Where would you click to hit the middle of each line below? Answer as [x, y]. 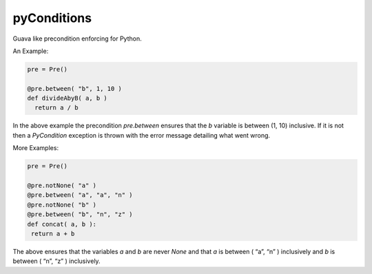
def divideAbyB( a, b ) [68, 98]
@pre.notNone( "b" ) [62, 204]
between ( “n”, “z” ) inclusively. [56, 261]
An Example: [31, 51]
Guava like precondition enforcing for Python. [77, 39]
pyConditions [52, 18]
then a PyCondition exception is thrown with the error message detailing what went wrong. [142, 135]
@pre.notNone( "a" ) [62, 186]
